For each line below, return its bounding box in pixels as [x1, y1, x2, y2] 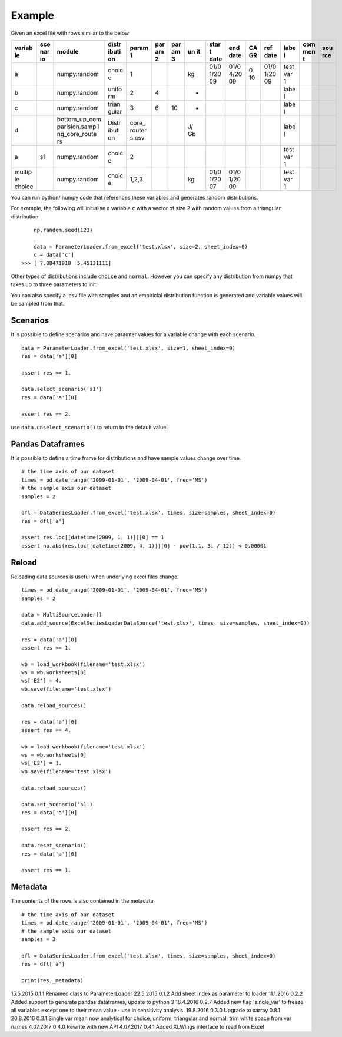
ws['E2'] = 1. [21, 760, 62, 767]
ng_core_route [57, 130, 97, 138]
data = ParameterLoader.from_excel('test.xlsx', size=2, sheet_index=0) [33, 243, 248, 250]
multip [14, 168, 32, 176]
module [57, 47, 79, 55]
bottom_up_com [57, 115, 102, 123]
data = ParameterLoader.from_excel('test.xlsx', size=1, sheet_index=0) [21, 344, 235, 352]
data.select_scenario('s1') [21, 386, 102, 393]
